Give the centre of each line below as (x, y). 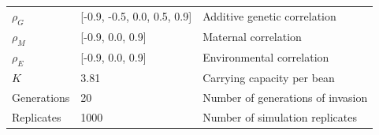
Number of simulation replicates (280, 116)
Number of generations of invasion (285, 97)
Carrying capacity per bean (269, 77)
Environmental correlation (266, 57)
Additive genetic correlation (269, 16)
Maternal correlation (252, 37)
